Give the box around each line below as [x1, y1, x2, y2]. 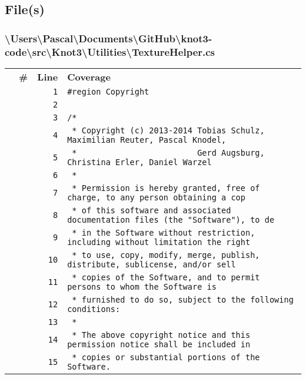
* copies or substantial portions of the [72, 352, 260, 362]
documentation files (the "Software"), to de [67, 214, 275, 224]
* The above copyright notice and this [72, 330, 251, 340]
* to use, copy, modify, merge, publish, [72, 250, 260, 260]
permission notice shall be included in [67, 339, 251, 349]
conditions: [67, 304, 121, 314]
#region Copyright [67, 86, 149, 96]
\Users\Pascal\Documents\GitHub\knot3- [5, 31, 212, 45]
